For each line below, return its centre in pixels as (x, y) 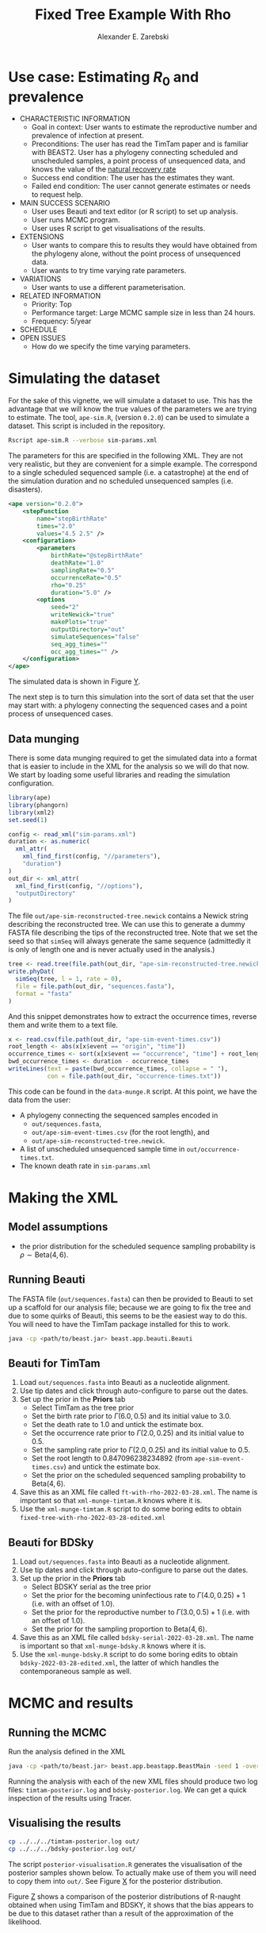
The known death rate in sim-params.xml (85, 1166)
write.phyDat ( (32, 972)
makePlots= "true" (79, 622)
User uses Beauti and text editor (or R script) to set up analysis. (135, 211)
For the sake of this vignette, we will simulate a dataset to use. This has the (131, 401)
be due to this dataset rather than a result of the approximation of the (121, 1913)
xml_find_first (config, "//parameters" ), (91, 857)
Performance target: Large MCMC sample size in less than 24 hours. (143, 313)
